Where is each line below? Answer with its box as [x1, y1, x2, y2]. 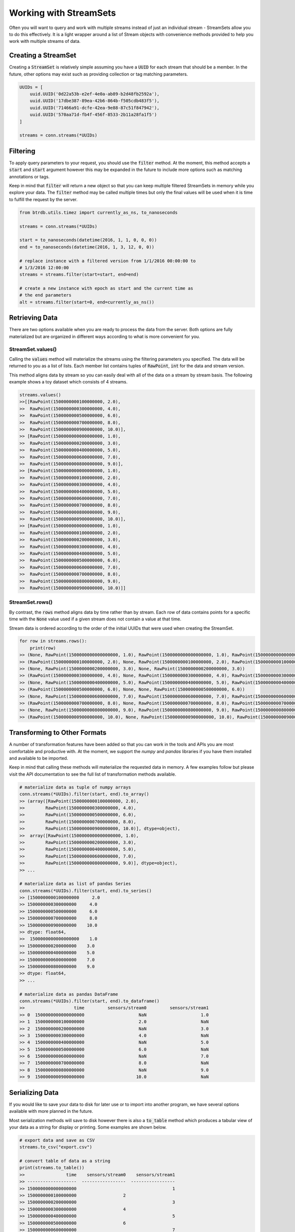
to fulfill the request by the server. [9, 196, 78, 202]
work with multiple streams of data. [9, 38, 81, 44]
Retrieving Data [9, 313, 58, 322]
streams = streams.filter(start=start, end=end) [19, 272, 139, 277]
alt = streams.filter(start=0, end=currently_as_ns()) [19, 299, 154, 305]
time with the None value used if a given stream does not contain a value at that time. [9, 616, 181, 622]
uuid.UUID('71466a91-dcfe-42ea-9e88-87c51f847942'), [29, 105, 160, 110]
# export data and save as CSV [19, 1137, 95, 1143]
